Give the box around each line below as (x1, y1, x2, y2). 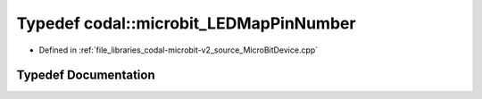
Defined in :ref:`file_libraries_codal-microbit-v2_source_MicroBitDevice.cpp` (38, 45, 319, 55)
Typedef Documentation (16, 68, 155, 83)
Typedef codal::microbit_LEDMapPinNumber (16, 13, 356, 33)
